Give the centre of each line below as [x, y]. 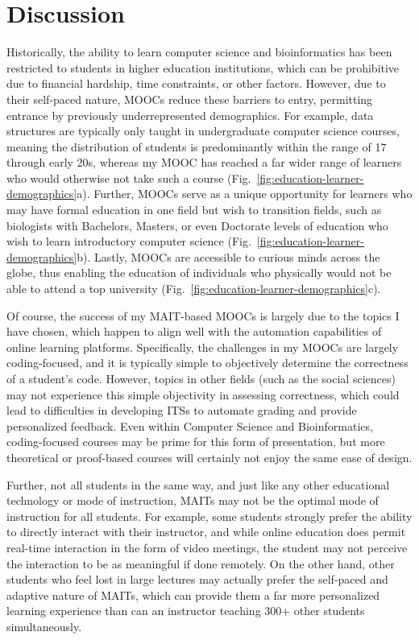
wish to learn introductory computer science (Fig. [129, 241]
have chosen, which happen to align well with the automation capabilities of [194, 331]
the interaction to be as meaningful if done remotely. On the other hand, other [201, 563]
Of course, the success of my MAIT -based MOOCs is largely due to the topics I [203, 315]
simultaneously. [44, 626]
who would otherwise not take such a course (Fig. [129, 178]
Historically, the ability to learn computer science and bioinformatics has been [199, 52]
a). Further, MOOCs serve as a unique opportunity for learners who [245, 194]
